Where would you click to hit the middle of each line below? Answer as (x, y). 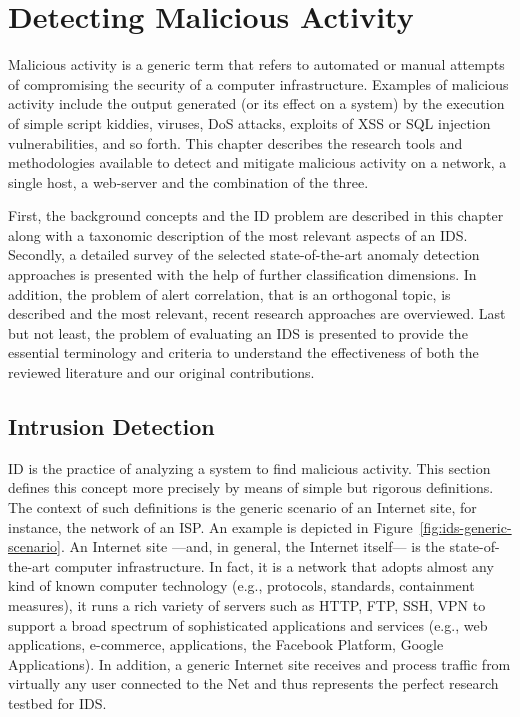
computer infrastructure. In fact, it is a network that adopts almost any (274, 565)
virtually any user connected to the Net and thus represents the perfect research (253, 683)
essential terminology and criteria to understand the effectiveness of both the (243, 352)
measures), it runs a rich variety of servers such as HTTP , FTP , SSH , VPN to (247, 604)
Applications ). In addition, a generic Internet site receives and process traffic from (259, 663)
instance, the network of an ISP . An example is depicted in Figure (210, 526)
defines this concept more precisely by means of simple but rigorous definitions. (251, 487)
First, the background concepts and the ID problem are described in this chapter (256, 215)
